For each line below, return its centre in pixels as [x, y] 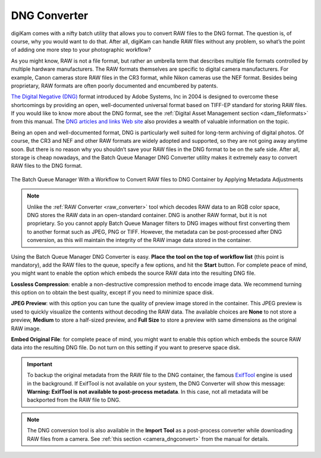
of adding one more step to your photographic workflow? [81, 50]
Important [40, 364]
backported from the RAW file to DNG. [74, 400]
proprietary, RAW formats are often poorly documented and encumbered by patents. [114, 86]
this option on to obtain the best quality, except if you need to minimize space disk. [112, 293]
